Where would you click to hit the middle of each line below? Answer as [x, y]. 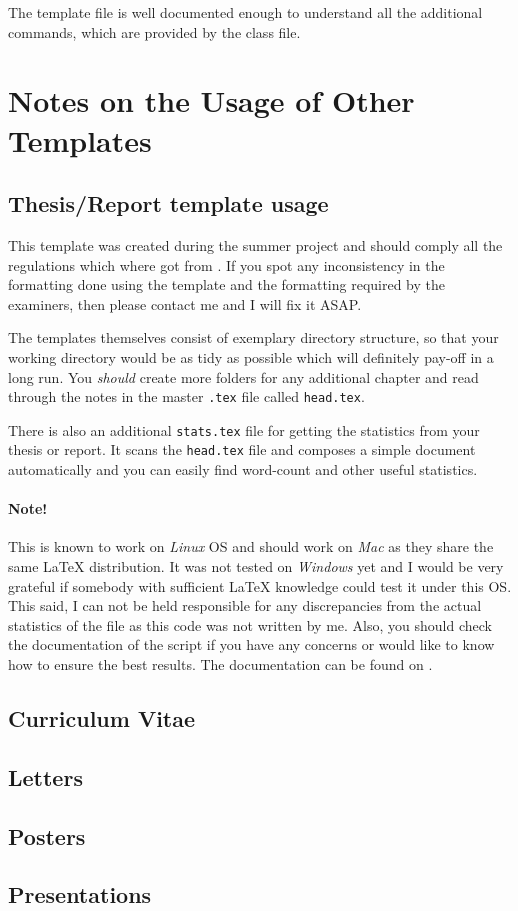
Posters [47, 835]
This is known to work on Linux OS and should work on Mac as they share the [251, 546]
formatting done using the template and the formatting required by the [226, 284]
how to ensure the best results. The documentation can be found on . [220, 664]
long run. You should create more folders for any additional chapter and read [243, 376]
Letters [45, 776]
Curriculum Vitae [102, 718]
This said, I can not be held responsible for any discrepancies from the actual [245, 605]
